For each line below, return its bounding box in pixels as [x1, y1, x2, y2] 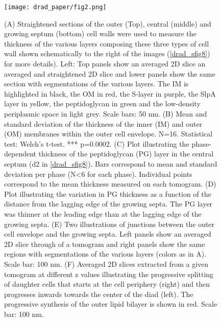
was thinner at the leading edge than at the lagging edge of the [4, 208, 202, 219]
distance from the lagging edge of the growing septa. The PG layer [4, 198, 213, 209]
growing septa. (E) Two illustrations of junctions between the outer [4, 218, 215, 229]
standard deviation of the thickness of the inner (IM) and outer [4, 118, 203, 129]
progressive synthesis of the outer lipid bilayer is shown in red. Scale [4, 299, 217, 309]
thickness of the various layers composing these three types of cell [4, 38, 209, 49]
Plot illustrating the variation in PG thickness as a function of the [4, 188, 211, 199]
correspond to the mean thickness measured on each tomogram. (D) [4, 178, 216, 189]
